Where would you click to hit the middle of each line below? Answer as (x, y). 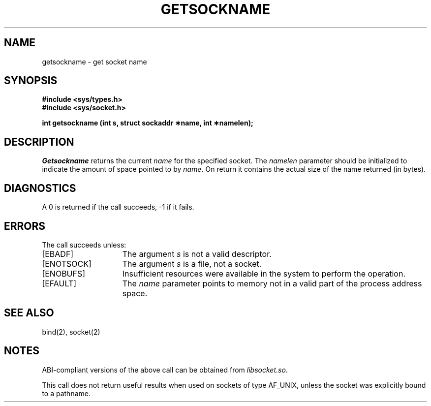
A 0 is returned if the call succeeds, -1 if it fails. (118, 207)
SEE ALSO (29, 313)
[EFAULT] (59, 283)
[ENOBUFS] (64, 273)
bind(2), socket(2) (71, 332)
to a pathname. (66, 393)
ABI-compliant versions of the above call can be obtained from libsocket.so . (165, 370)
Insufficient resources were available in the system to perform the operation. (264, 273)
